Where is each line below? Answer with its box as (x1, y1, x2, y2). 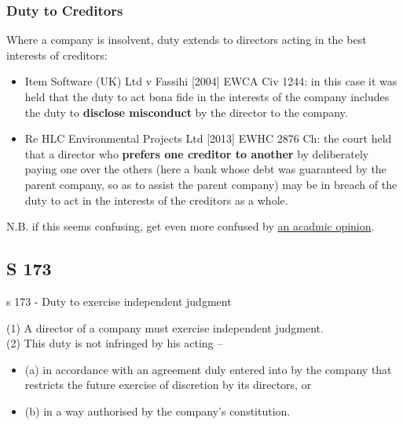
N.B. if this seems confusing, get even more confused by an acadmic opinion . (6, 218, 375, 234)
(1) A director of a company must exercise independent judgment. (6, 319, 324, 336)
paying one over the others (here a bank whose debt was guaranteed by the (24, 161, 387, 177)
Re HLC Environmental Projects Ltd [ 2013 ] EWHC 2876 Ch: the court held (24, 130, 392, 147)
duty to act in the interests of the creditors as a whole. (24, 191, 288, 208)
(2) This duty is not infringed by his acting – (6, 335, 223, 351)
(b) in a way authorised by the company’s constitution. (24, 402, 291, 419)
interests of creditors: (6, 46, 108, 63)
